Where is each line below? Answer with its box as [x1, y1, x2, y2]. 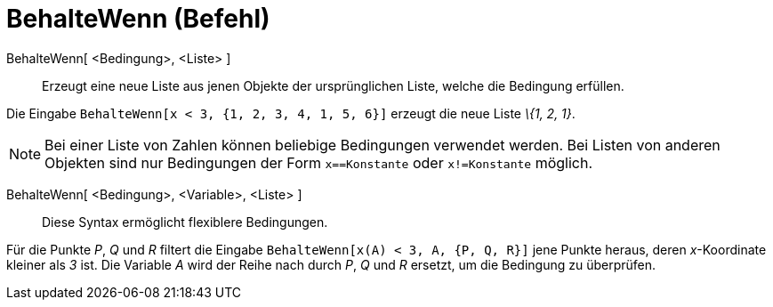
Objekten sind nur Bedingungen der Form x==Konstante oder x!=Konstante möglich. [44, 153, 593, 172]
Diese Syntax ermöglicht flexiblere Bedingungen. [42, 214, 328, 230]
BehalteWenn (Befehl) [6, 4, 270, 34]
